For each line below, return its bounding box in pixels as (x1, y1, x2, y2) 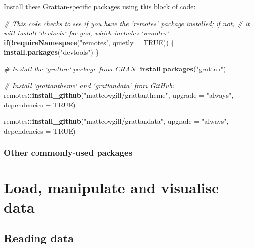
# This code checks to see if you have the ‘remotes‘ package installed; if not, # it (4, 18, 250, 28)
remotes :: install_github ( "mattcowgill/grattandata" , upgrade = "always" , (4, 116, 229, 126)
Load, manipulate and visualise (4, 177, 219, 197)
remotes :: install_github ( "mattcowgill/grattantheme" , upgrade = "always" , (4, 90, 234, 100)
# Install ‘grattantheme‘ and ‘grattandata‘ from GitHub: (4, 80, 174, 90)
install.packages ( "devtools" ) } (4, 47, 99, 57)
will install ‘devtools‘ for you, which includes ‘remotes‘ (4, 28, 169, 38)
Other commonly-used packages (4, 146, 133, 159)
